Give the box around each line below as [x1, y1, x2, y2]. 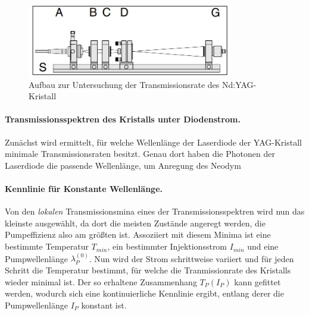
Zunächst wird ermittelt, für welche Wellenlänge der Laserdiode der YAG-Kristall [5, 136, 302, 148]
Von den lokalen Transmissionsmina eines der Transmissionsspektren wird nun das [5, 205, 305, 218]
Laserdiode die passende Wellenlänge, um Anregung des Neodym [5, 159, 241, 171]
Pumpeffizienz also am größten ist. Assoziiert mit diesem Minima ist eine [5, 228, 271, 241]
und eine [247, 240, 279, 253]
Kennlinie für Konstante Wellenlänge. [5, 182, 163, 195]
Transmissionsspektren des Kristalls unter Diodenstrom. [5, 113, 241, 125]
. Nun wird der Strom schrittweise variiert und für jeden [89, 252, 294, 264]
